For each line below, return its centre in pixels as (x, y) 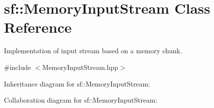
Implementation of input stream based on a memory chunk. (93, 51)
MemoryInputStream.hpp (80, 67)
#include (18, 67)
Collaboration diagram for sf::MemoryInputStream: (81, 100)
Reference (38, 27)
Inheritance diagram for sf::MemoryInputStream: (77, 83)
